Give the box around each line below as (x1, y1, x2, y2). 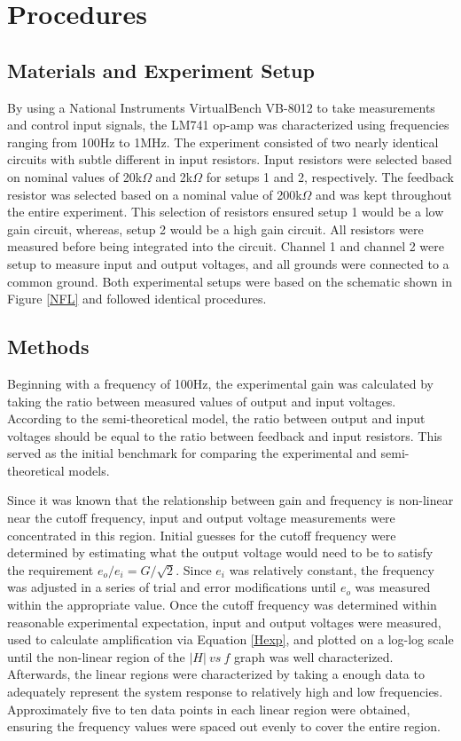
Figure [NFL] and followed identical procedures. (7, 289, 267, 308)
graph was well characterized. (233, 647, 394, 666)
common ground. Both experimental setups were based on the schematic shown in (7, 272, 452, 290)
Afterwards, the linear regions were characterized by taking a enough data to (7, 665, 425, 683)
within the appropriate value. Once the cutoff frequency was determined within (7, 595, 437, 614)
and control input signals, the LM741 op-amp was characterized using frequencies (7, 115, 449, 134)
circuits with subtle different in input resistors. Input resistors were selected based (7, 150, 452, 169)
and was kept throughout (316, 185, 452, 203)
